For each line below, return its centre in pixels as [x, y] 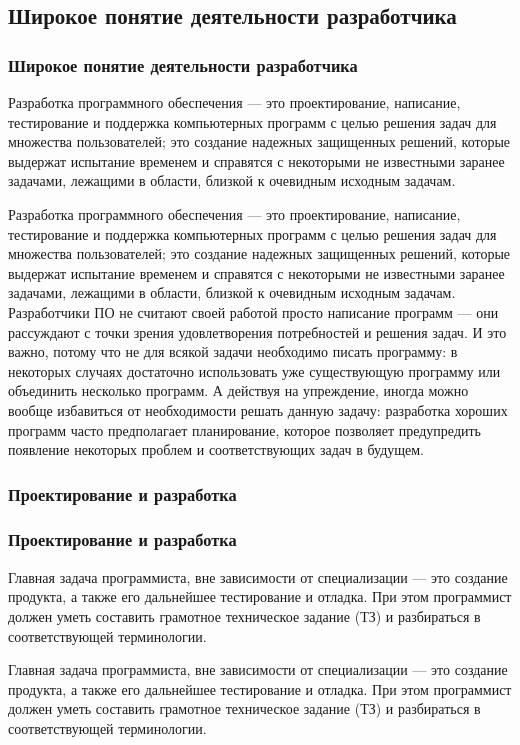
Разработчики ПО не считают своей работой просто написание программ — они [253, 311]
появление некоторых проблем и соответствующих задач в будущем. [216, 449]
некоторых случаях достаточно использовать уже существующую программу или [254, 370]
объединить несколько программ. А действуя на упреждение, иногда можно [238, 390]
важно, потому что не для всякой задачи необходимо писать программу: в [233, 351]
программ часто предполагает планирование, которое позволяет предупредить [245, 429]
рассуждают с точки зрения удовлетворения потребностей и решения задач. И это [257, 331]
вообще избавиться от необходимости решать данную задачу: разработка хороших [258, 409]
